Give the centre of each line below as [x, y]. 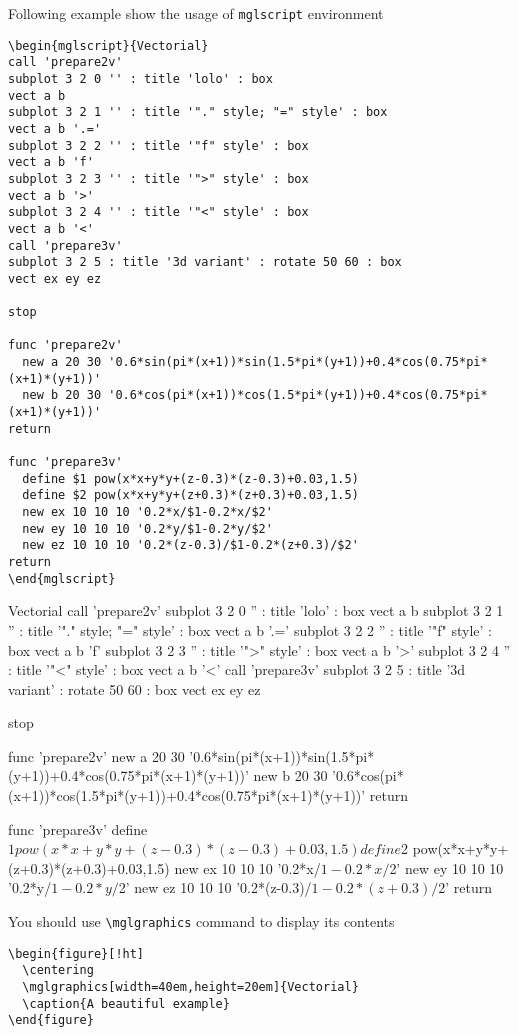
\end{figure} [51, 1020]
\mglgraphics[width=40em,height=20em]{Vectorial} [190, 987]
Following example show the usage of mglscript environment [196, 13]
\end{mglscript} [62, 578]
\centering [58, 970]
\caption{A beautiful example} [126, 1003]
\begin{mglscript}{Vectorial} [108, 45]
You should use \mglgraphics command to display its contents [201, 921]
